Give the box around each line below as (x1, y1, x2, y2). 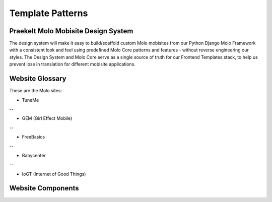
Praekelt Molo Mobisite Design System (9, 27, 133, 35)
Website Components (9, 184, 79, 192)
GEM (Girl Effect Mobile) (22, 115, 73, 121)
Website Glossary (9, 75, 66, 83)
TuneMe (22, 97, 39, 103)
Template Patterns (9, 8, 88, 19)
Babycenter (22, 152, 46, 158)
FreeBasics (22, 134, 45, 140)
